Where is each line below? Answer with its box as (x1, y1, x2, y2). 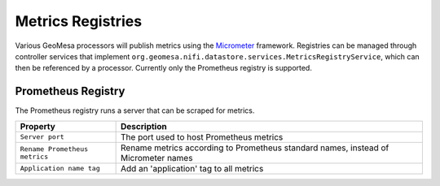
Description (121, 120, 167, 132)
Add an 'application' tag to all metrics (121, 162, 264, 174)
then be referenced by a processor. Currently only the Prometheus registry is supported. (15, 63, 313, 73)
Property (20, 120, 56, 132)
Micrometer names (121, 152, 193, 163)
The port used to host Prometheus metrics (121, 131, 284, 142)
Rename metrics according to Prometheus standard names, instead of (121, 142, 389, 154)
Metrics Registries (15, 12, 143, 30)
